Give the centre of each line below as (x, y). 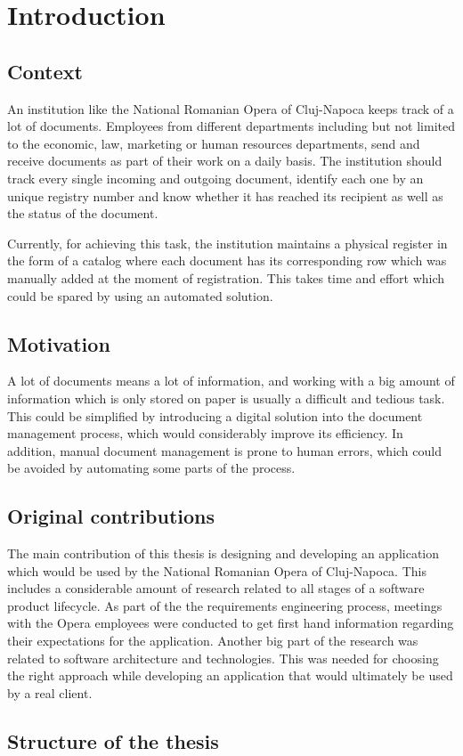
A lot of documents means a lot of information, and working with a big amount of (231, 381)
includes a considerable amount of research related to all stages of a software (216, 588)
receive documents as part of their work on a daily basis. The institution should (225, 161)
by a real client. (50, 692)
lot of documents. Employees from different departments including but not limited (231, 126)
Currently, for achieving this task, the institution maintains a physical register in (227, 243)
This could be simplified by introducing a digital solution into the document (215, 415)
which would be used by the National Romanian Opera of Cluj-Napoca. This (217, 570)
